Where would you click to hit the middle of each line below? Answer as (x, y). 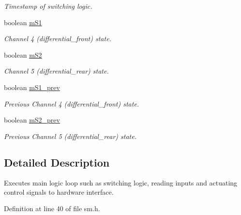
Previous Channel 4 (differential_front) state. (72, 103)
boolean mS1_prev (32, 87)
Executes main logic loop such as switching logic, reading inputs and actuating (121, 182)
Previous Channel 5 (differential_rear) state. (70, 136)
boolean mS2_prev (32, 120)
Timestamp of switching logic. (48, 6)
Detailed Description (57, 162)
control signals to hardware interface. (59, 192)
